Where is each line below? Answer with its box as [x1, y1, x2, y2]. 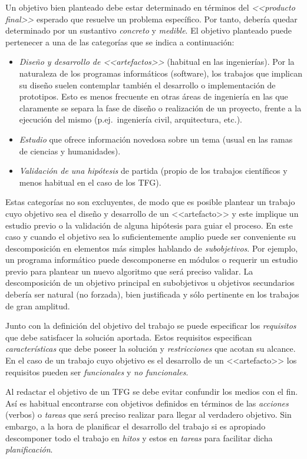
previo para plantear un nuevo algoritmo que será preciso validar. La [5, 265, 253, 277]
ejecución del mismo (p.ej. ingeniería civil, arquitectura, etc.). [19, 113, 243, 126]
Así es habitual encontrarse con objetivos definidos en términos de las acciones [5, 397, 289, 409]
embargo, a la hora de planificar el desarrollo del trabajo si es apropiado [5, 420, 266, 432]
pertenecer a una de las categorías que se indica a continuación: [5, 35, 235, 48]
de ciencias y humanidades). [19, 144, 121, 157]
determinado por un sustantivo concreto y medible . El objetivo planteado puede [5, 24, 292, 37]
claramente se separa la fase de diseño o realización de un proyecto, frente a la [19, 101, 302, 114]
